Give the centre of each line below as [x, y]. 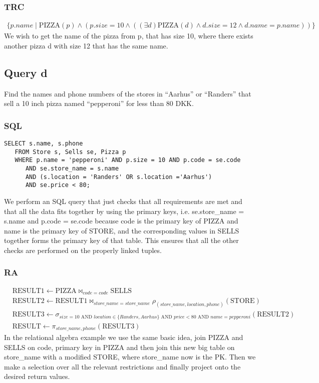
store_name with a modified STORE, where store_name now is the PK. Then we [130, 357]
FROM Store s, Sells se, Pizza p [70, 152]
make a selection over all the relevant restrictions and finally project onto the [122, 366]
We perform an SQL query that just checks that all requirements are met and [123, 201]
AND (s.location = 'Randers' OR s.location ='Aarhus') [119, 177]
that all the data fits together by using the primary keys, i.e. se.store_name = [124, 211]
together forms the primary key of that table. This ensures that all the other [121, 240]
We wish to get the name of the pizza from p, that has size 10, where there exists [129, 36]
